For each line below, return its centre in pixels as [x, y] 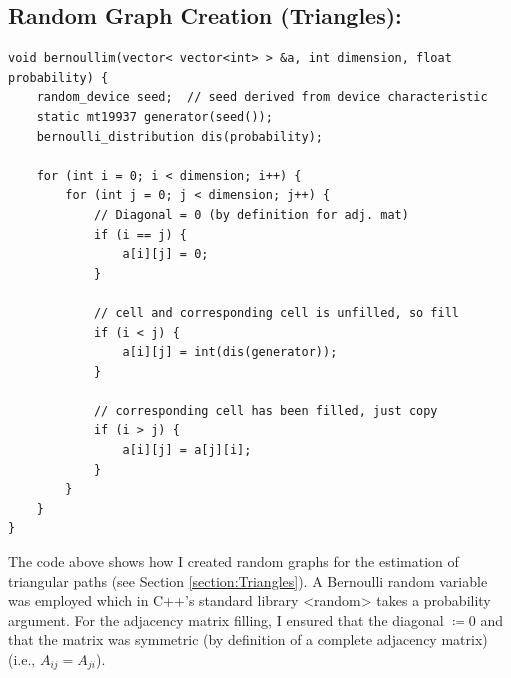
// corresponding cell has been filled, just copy [265, 410]
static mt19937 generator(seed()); [154, 116]
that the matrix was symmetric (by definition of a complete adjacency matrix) [248, 639]
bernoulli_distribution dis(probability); [179, 136]
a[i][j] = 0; [165, 254]
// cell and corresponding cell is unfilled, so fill [276, 312]
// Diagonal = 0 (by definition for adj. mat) [251, 214]
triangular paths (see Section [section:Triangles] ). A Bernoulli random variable [248, 580]
